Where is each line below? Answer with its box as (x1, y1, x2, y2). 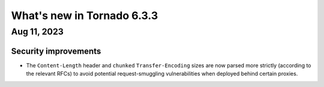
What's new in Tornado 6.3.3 (11, 9, 158, 22)
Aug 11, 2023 (11, 26, 64, 37)
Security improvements (11, 46, 101, 56)
